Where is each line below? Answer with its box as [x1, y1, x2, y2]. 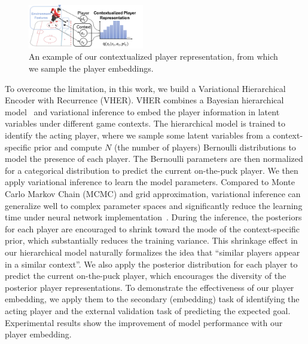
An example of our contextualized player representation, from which [29, 50, 278, 63]
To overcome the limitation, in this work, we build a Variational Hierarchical [5, 82, 286, 94]
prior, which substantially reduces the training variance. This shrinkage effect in [5, 234, 298, 247]
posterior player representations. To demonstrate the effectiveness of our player [5, 281, 294, 293]
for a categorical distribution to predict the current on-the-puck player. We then [5, 164, 298, 176]
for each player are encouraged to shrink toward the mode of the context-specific [5, 222, 300, 235]
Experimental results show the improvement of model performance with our [5, 316, 283, 328]
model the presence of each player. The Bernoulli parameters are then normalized [5, 152, 303, 165]
